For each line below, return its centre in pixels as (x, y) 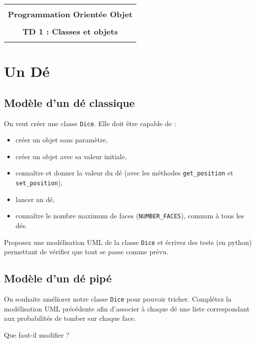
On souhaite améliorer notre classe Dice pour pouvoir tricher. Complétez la (118, 299)
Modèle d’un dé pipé (58, 278)
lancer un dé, (35, 199)
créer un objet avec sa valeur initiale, (71, 156)
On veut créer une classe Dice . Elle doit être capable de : (90, 123)
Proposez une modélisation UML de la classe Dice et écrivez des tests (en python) (128, 242)
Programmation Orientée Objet (70, 14)
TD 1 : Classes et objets (70, 31)
